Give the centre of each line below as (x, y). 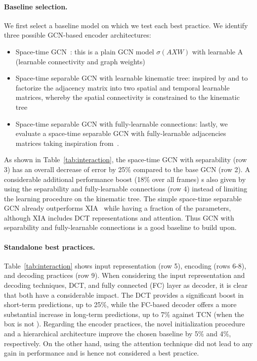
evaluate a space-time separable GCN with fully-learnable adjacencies (121, 133)
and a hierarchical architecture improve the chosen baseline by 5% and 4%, (118, 334)
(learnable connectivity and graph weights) (80, 61)
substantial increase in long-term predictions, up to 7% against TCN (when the (124, 314)
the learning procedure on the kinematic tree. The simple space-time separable (123, 198)
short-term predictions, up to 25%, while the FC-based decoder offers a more (120, 304)
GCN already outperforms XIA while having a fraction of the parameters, (118, 208)
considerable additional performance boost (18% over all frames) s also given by (125, 179)
